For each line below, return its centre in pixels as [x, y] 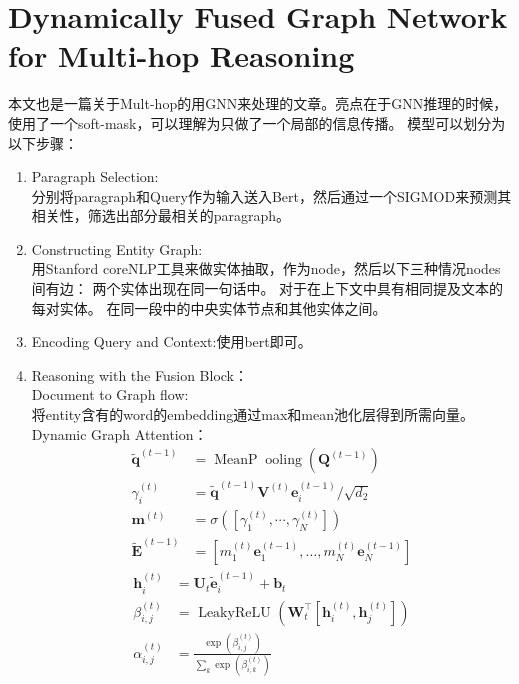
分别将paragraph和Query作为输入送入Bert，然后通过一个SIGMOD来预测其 [271, 195]
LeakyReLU [234, 612]
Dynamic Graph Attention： [119, 433]
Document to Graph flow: [110, 394]
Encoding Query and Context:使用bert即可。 [171, 341]
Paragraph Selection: [95, 176]
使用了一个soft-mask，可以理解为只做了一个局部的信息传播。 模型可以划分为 [257, 122]
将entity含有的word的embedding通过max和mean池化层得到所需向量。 [253, 414]
